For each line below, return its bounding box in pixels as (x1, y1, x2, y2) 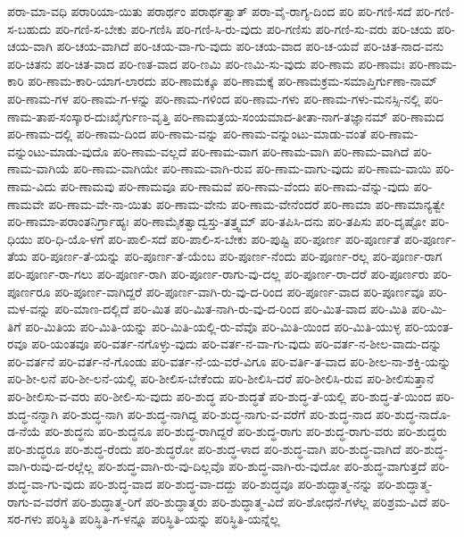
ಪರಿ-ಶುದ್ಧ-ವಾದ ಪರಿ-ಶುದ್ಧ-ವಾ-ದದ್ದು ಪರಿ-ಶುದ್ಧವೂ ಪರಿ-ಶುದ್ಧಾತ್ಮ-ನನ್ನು (88, 474, 373, 493)
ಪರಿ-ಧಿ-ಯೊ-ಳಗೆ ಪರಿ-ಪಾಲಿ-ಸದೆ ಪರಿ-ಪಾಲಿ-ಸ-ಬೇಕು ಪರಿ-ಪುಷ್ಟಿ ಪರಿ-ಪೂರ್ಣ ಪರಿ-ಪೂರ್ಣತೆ (37, 229, 401, 248)
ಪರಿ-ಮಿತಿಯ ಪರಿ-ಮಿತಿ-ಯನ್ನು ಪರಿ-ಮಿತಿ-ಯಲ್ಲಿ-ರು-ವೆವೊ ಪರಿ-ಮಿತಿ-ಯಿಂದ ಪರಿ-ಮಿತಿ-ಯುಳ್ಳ (25, 316, 401, 335)
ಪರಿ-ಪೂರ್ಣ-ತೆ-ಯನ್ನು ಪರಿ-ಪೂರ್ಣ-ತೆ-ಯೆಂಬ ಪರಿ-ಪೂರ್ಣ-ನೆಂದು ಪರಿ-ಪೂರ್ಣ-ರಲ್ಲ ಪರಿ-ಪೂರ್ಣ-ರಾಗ (31, 247, 443, 265)
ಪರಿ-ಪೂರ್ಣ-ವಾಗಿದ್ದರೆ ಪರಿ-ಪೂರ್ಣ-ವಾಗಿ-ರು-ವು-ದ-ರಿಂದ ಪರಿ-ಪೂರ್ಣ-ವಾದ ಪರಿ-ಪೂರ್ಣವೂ (54, 281, 425, 300)
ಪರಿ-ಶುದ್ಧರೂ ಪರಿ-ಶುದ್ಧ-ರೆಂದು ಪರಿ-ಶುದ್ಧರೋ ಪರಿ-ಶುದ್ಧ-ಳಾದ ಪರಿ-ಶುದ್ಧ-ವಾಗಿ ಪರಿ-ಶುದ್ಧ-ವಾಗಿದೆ (7, 439, 402, 457)
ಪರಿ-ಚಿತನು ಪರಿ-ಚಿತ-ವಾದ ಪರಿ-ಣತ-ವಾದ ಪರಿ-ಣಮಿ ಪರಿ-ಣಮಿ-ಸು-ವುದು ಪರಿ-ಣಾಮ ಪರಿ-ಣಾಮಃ (7, 54, 405, 72)
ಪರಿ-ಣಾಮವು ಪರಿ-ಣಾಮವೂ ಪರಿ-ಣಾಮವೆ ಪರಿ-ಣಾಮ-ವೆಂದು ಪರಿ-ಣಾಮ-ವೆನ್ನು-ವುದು (60, 176, 410, 195)
